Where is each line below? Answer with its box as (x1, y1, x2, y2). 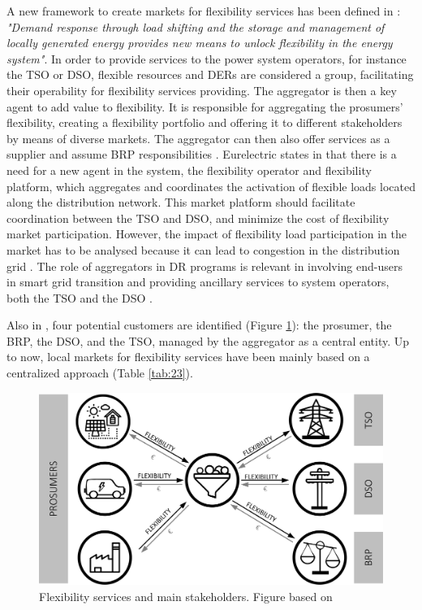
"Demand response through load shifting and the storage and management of (6, 18, 385, 35)
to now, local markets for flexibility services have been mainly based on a (6, 348, 370, 365)
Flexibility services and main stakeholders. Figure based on (39, 587, 333, 604)
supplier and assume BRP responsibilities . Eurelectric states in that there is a (6, 146, 397, 163)
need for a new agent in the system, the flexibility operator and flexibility (6, 161, 372, 178)
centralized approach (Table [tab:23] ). (6, 364, 193, 381)
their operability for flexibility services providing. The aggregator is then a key (6, 81, 397, 98)
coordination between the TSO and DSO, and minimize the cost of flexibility (6, 209, 390, 226)
